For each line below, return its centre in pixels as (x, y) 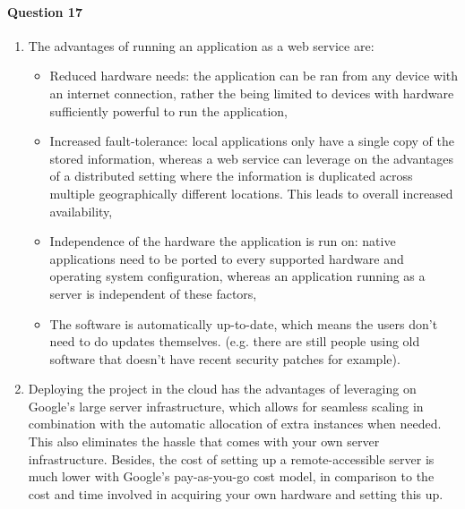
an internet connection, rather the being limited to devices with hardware (252, 93)
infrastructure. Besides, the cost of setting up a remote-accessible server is (231, 458)
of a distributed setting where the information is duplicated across (231, 176)
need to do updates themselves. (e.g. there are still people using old (235, 341)
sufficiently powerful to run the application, (169, 110)
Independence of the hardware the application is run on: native (223, 241)
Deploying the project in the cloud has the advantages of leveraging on (222, 389)
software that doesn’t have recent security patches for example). (225, 358)
